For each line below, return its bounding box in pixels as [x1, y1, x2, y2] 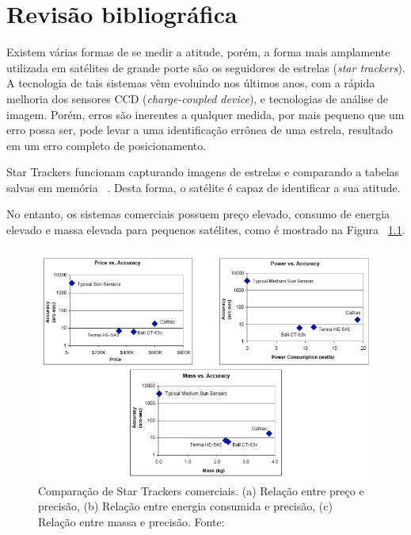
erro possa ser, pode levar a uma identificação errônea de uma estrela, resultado [6, 121, 393, 138]
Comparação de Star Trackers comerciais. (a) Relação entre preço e [38, 482, 364, 498]
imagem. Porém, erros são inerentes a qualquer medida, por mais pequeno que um [6, 106, 405, 122]
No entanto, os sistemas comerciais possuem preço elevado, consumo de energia [6, 206, 390, 222]
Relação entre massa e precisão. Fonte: [38, 513, 225, 529]
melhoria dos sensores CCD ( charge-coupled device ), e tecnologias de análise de [6, 90, 389, 106]
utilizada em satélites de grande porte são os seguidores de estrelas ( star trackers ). [6, 59, 405, 75]
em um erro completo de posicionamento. [6, 137, 207, 153]
